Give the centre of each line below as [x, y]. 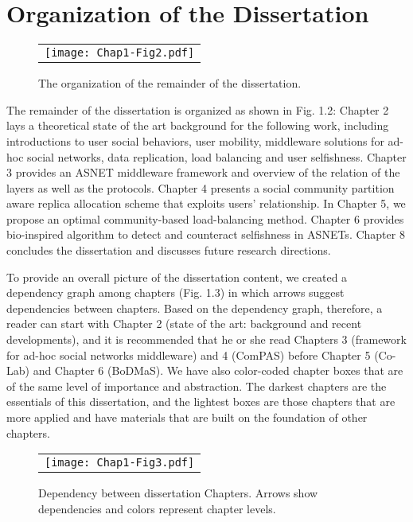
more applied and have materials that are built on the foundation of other [187, 417]
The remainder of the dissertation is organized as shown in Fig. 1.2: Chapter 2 [198, 109]
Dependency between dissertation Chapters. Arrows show [178, 493]
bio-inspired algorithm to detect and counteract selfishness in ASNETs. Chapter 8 [206, 234]
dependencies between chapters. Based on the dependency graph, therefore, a [195, 308]
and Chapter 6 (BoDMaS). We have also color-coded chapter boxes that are [218, 370]
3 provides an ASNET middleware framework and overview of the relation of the [203, 172]
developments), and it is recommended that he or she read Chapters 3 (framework [206, 339]
